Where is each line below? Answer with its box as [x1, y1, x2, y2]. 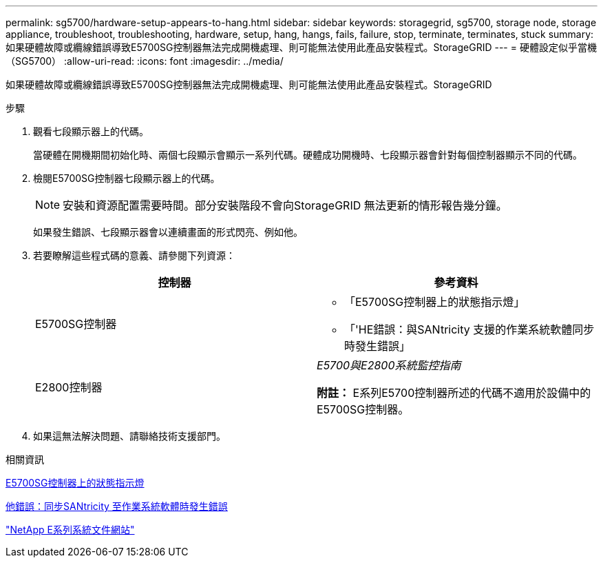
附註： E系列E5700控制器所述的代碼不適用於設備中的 [317, 386, 591, 400]
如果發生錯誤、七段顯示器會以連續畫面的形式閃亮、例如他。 [33, 226, 303, 238]
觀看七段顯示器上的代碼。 [33, 125, 149, 137]
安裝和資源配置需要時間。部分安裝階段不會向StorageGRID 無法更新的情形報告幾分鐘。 [63, 198, 507, 212]
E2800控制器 [35, 380, 103, 394]
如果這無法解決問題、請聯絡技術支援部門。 [33, 430, 226, 442]
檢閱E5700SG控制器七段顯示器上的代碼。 [33, 172, 220, 184]
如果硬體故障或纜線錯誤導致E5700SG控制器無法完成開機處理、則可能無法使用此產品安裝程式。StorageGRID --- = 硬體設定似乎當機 [6, 41, 597, 53]
